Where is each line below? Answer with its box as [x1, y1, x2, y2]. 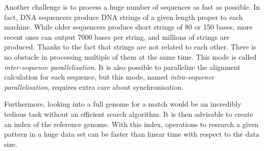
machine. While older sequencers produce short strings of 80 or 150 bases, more [4, 21, 253, 32]
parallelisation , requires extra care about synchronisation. [4, 81, 184, 92]
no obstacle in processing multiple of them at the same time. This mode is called [4, 51, 257, 62]
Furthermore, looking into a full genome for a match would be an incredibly [4, 98, 242, 109]
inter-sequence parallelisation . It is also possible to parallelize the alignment [4, 61, 241, 72]
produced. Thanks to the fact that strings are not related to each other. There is [4, 41, 256, 52]
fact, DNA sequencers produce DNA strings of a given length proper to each [4, 11, 243, 22]
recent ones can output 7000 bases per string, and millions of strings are [4, 31, 230, 42]
